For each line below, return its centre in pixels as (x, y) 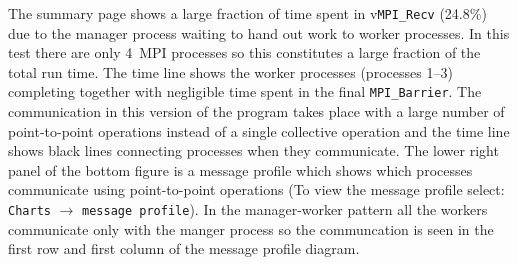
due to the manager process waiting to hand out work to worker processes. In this (259, 32)
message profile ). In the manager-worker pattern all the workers (285, 209)
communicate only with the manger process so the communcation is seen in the (251, 228)
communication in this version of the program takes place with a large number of (256, 111)
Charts (29, 211)
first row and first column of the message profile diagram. (184, 248)
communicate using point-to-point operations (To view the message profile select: (256, 189)
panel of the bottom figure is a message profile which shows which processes (240, 169)
